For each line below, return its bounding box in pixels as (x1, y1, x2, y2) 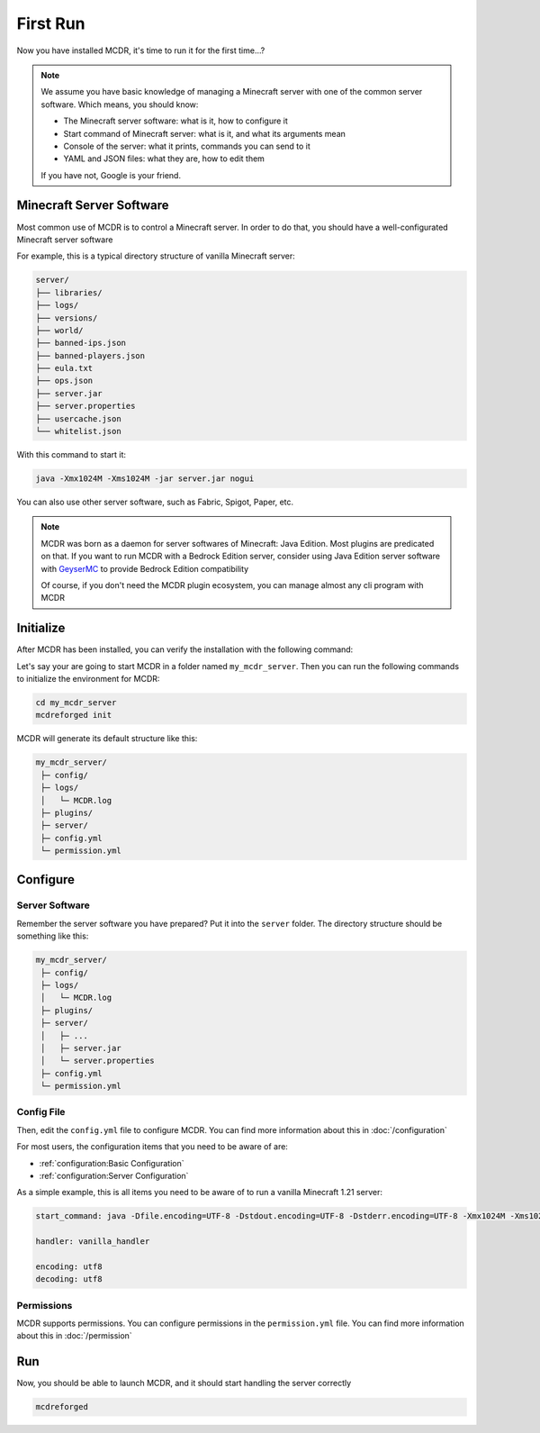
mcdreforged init (35, 710, 112, 721)
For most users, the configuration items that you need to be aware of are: (16, 1141, 288, 1152)
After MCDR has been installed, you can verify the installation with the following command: (16, 644, 354, 655)
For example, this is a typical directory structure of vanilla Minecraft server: (16, 250, 296, 261)
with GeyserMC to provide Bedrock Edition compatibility (40, 563, 249, 574)
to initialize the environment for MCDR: (16, 674, 160, 685)
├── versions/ (35, 313, 98, 323)
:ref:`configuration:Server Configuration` (39, 1171, 189, 1182)
